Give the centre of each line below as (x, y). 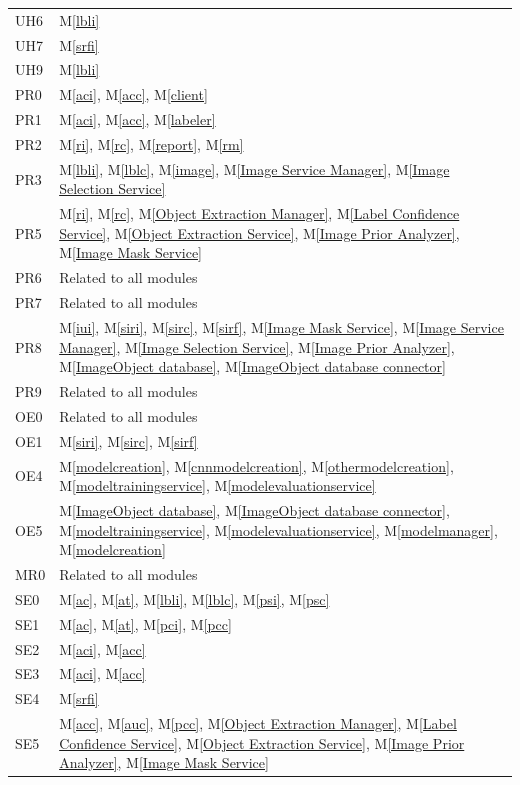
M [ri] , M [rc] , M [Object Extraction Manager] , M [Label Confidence (259, 213)
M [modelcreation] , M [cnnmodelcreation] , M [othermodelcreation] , (256, 465)
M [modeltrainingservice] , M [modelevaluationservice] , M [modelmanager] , (278, 529)
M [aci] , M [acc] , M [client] (133, 94)
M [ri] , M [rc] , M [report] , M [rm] (151, 143)
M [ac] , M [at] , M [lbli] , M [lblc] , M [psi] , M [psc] (194, 598)
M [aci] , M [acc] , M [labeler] (137, 119)
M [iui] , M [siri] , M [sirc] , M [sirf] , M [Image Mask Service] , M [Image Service (281, 326)
